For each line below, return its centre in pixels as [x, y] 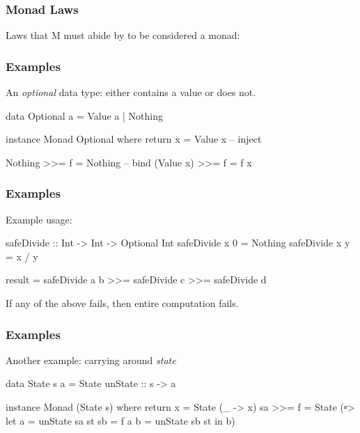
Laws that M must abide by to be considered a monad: [123, 35]
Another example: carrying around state [91, 360]
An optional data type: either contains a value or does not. [131, 92]
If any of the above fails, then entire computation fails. [122, 303]
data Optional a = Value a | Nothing [84, 115]
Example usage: [39, 219]
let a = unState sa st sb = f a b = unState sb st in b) [120, 420]
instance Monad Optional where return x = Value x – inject [134, 139]
